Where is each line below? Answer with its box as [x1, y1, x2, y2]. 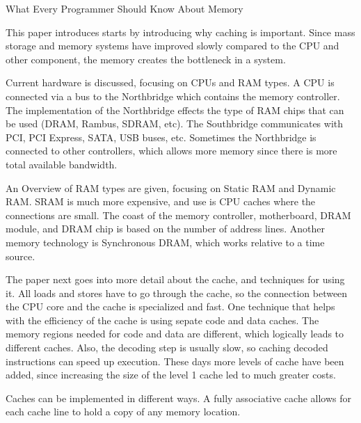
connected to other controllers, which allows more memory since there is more [6, 143, 337, 158]
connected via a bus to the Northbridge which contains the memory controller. [6, 88, 340, 103]
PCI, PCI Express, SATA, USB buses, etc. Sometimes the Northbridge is [6, 129, 316, 144]
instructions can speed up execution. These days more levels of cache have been [6, 353, 344, 368]
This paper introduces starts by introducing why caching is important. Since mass [6, 24, 355, 39]
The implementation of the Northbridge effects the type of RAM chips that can [6, 102, 344, 117]
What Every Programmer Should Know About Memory [6, 1, 243, 15]
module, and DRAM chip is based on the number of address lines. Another [6, 221, 326, 236]
